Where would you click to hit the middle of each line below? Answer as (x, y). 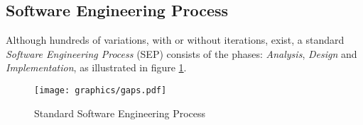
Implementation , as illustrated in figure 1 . (96, 67)
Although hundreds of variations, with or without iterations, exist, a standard (175, 40)
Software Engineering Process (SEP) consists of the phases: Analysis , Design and (181, 53)
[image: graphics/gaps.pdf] (101, 90)
